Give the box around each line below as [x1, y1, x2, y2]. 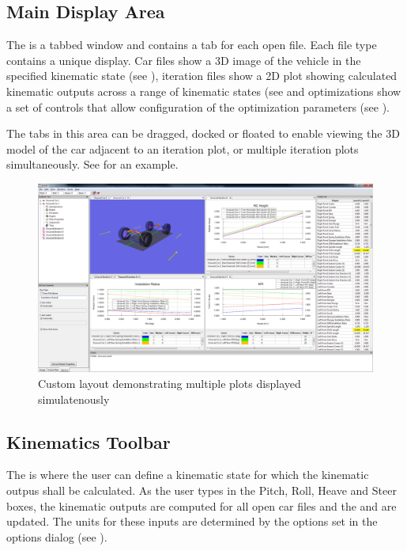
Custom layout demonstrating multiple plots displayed [38, 375, 301, 392]
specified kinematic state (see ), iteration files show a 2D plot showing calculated [6, 67, 398, 84]
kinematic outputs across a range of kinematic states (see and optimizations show [6, 82, 401, 99]
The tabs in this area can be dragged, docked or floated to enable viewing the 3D [6, 125, 400, 142]
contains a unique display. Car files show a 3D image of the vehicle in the [6, 51, 361, 68]
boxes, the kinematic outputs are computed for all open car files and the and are [6, 497, 397, 514]
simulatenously [38, 390, 110, 407]
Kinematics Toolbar [6, 429, 171, 454]
